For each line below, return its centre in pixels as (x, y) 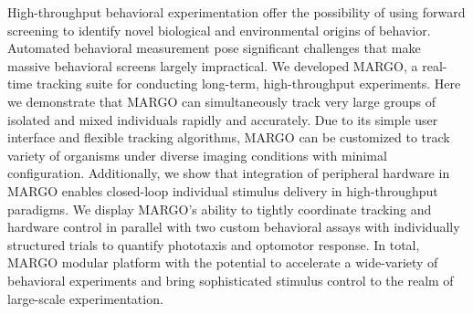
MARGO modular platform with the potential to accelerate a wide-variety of (223, 262)
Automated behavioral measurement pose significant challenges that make (214, 48)
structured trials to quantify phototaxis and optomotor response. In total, (214, 244)
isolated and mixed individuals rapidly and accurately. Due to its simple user (223, 119)
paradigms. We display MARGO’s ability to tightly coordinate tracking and (220, 209)
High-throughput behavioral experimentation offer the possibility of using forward (236, 12)
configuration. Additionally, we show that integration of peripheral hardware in (229, 173)
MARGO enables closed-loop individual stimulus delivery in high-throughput (223, 190)
